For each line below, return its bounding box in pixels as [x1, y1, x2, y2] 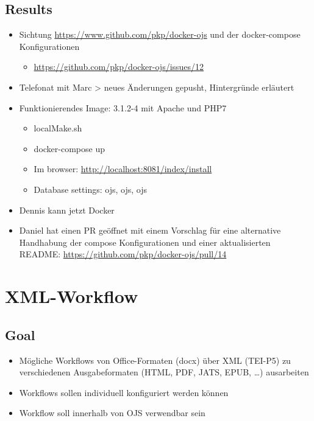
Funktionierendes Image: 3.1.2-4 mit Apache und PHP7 [19, 101, 227, 114]
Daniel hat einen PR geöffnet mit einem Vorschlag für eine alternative [19, 224, 281, 237]
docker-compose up [34, 142, 105, 155]
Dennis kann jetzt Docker [19, 203, 115, 216]
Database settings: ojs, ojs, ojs [34, 183, 147, 195]
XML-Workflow [5, 284, 138, 308]
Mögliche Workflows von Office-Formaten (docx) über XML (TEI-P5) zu [19, 353, 291, 366]
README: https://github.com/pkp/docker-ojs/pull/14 [19, 248, 227, 260]
